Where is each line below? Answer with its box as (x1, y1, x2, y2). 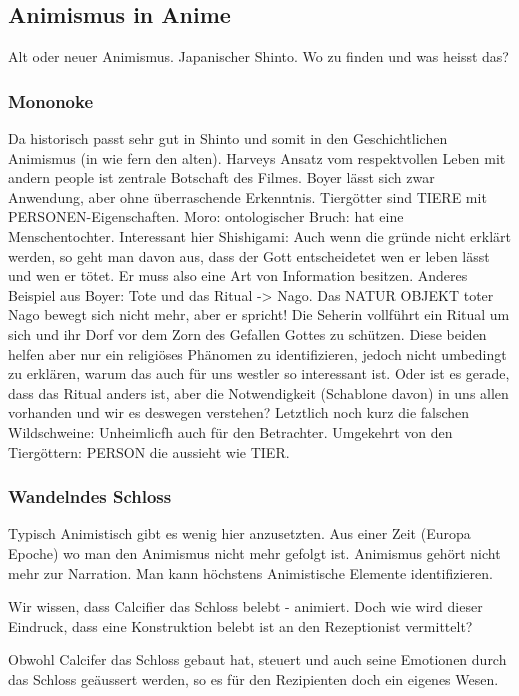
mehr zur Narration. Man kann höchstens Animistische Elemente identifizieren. (8, 562, 493, 583)
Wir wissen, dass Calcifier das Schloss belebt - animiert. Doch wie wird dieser (8, 596, 483, 617)
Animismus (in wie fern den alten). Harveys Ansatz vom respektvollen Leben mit (8, 147, 506, 168)
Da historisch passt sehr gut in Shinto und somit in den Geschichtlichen (8, 128, 448, 149)
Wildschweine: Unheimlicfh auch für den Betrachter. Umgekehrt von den (8, 421, 453, 442)
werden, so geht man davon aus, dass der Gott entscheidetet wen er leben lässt (8, 245, 490, 266)
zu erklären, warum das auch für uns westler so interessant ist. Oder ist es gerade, (8, 363, 510, 384)
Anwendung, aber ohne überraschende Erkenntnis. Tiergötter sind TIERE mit (8, 186, 487, 207)
